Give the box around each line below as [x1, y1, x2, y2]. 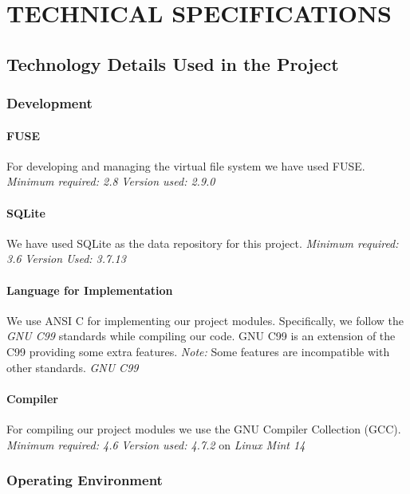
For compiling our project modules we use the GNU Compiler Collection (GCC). [6, 420, 401, 437]
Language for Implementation [6, 281, 173, 298]
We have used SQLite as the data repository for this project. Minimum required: [6, 234, 399, 251]
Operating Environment [6, 470, 163, 490]
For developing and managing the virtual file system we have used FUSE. [6, 157, 365, 174]
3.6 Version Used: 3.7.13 [6, 250, 126, 267]
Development [6, 93, 93, 113]
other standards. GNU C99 [6, 359, 139, 375]
